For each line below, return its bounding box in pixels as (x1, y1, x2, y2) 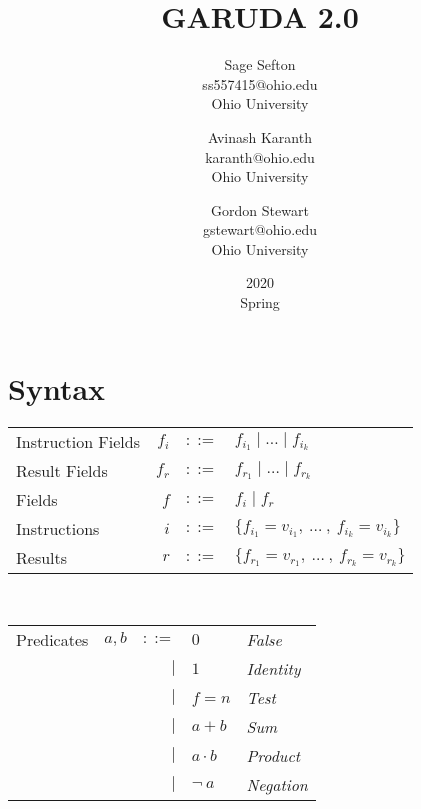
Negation (246, 773, 308, 797)
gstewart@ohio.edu (202, 219, 318, 240)
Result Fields (16, 458, 108, 482)
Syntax (8, 367, 106, 408)
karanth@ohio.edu (205, 146, 315, 167)
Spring (240, 292, 280, 313)
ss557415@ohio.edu (202, 73, 318, 94)
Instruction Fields (16, 429, 141, 453)
